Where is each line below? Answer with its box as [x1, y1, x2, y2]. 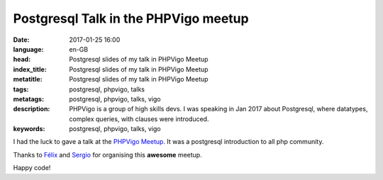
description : [13, 105, 50, 113]
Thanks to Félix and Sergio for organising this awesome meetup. [13, 150, 202, 159]
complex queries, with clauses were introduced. [69, 114, 209, 123]
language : [13, 45, 44, 53]
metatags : [13, 94, 45, 103]
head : [13, 55, 31, 64]
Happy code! [13, 164, 51, 172]
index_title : [13, 64, 48, 74]
